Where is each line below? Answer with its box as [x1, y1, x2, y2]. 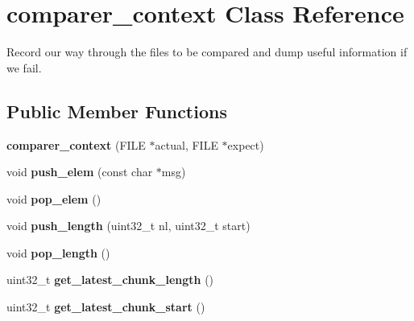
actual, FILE [155, 136, 218, 153]
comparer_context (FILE [6, 136, 146, 153]
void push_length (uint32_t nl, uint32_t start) [6, 217, 250, 234]
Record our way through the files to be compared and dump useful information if [6, 43, 408, 60]
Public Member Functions [6, 98, 227, 123]
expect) [227, 136, 264, 153]
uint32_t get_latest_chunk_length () [6, 271, 214, 288]
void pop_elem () [6, 190, 101, 207]
